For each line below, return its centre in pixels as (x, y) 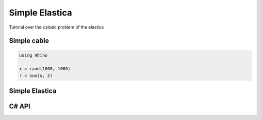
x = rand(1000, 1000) (45, 69)
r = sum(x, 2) (36, 75)
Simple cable (29, 41)
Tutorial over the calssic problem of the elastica (57, 27)
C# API (20, 106)
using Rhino (33, 55)
